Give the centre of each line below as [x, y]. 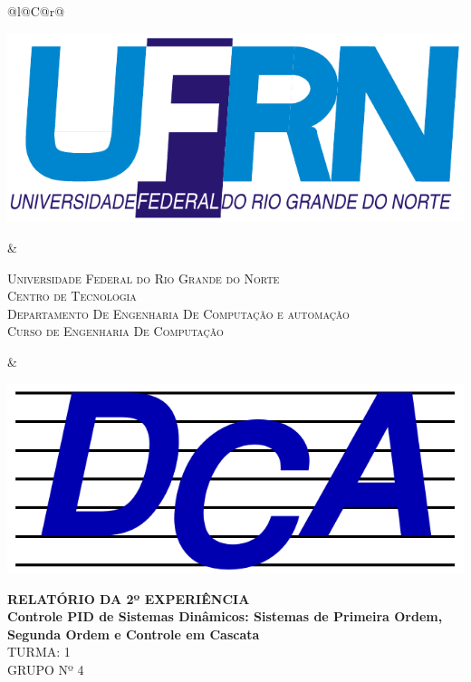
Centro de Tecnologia [72, 296]
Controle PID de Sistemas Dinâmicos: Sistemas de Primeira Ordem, [225, 616]
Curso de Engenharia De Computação [115, 331]
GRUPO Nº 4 [46, 669]
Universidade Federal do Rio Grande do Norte [144, 278]
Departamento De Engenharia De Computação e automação [178, 313]
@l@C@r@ [36, 11]
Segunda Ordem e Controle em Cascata [134, 634]
